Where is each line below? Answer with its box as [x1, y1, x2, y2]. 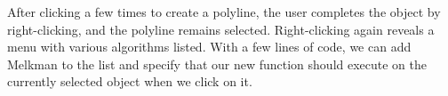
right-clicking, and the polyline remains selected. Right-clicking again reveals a [7, 20, 435, 38]
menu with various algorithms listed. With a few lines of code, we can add [7, 37, 412, 56]
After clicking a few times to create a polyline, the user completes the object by [7, 3, 441, 20]
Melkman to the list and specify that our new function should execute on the [7, 54, 428, 73]
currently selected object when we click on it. [7, 72, 252, 91]
